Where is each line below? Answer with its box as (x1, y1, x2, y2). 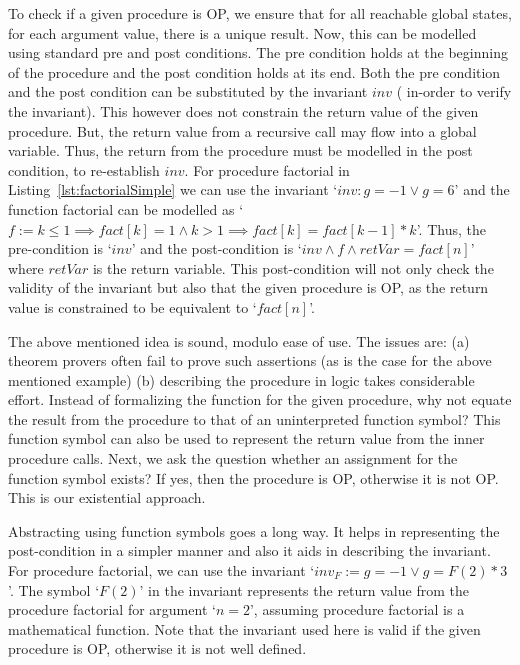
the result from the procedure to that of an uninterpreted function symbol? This (8, 408, 501, 429)
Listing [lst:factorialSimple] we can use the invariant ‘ (8, 179, 338, 200)
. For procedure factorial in (184, 159, 350, 180)
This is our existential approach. (8, 487, 206, 508)
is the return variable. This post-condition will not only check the (92, 257, 494, 278)
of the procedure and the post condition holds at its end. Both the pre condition (8, 61, 501, 82)
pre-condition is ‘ (8, 238, 112, 259)
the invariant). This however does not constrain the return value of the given (8, 100, 479, 121)
